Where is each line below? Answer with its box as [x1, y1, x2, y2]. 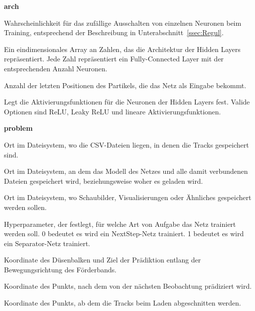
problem [4, 123, 33, 133]
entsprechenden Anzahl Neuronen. [4, 63, 107, 73]
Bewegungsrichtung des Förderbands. [4, 264, 117, 274]
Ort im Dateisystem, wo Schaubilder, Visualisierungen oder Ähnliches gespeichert [4, 192, 252, 203]
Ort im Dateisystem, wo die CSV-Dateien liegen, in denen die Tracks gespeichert [4, 139, 249, 150]
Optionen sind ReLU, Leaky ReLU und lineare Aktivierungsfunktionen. [4, 106, 221, 116]
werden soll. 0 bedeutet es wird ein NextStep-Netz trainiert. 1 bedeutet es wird [4, 228, 244, 239]
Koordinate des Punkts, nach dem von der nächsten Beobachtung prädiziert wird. [4, 281, 252, 291]
